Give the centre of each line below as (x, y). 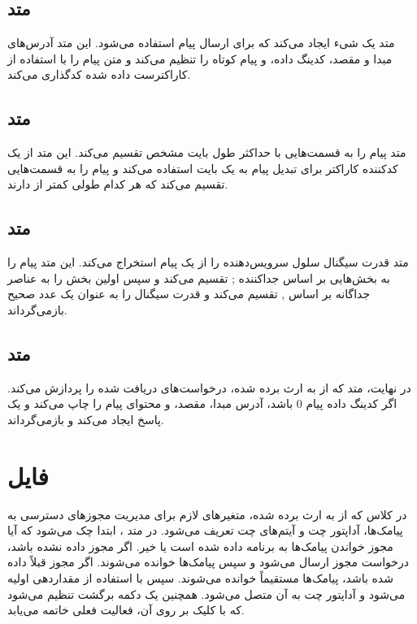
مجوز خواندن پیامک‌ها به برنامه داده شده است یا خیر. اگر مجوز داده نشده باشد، (200, 546)
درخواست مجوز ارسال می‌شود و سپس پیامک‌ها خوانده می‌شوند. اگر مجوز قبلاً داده (208, 562)
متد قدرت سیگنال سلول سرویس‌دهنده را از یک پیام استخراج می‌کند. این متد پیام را (208, 262)
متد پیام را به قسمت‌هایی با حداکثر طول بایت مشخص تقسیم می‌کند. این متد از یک (207, 152)
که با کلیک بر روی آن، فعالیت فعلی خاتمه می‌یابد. (126, 610)
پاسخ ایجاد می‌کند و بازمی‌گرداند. (86, 419)
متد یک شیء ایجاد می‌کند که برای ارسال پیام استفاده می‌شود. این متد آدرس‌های (201, 43)
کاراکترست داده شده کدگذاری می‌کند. (99, 74)
